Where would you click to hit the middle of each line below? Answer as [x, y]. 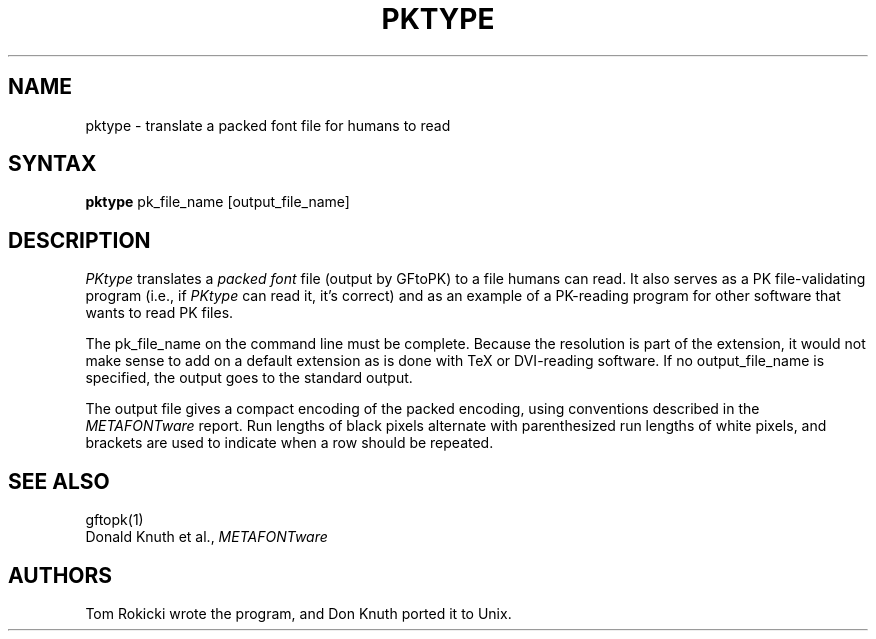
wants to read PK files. [159, 313]
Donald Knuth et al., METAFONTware [206, 537]
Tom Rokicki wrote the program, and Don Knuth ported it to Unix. [298, 613]
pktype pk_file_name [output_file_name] [217, 202]
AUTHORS [60, 575]
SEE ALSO [59, 481]
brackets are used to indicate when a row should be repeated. [289, 443]
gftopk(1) [114, 520]
